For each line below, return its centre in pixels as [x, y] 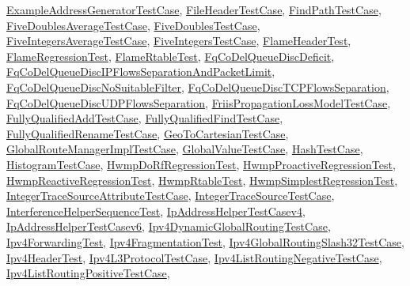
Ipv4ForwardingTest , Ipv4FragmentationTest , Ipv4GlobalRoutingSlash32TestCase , [205, 241]
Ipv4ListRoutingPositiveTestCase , [88, 273]
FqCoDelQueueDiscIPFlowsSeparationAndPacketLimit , [141, 71]
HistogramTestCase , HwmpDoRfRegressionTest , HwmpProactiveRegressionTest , [201, 164]
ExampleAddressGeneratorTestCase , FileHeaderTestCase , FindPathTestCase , [194, 9]
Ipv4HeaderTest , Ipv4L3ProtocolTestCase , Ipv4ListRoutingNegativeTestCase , [194, 257]
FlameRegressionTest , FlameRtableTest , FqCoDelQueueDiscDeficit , [171, 56]
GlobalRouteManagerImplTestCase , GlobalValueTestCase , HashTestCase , [185, 149]
